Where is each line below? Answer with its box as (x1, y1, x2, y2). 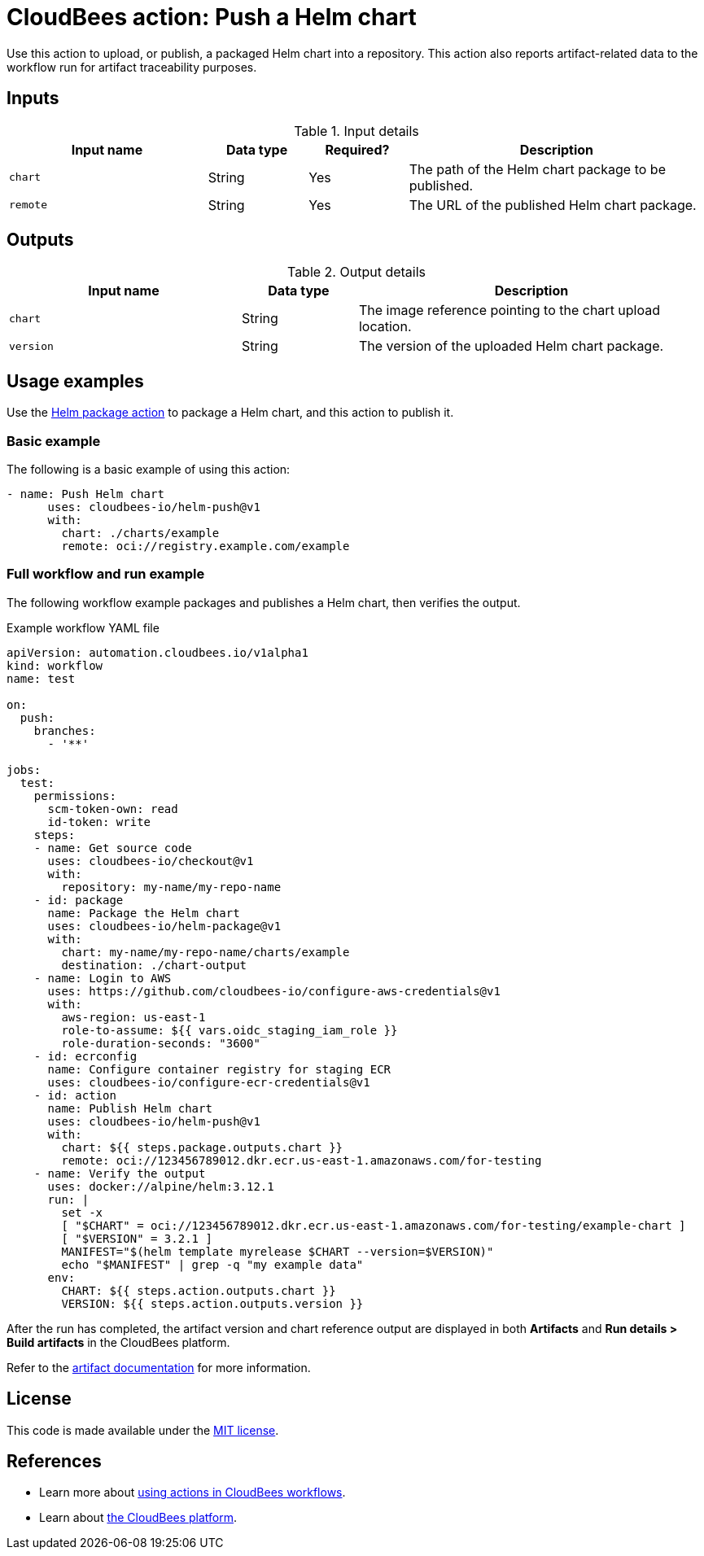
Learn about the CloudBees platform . (39, 1510, 238, 1525)
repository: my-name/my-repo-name (61, 880, 282, 894)
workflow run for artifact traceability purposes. (7, 59, 257, 74)
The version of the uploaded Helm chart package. (358, 338, 664, 355)
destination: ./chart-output (61, 958, 247, 972)
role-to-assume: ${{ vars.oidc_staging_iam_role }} (61, 1023, 398, 1037)
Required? (325, 141, 390, 158)
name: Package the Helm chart (47, 906, 240, 920)
